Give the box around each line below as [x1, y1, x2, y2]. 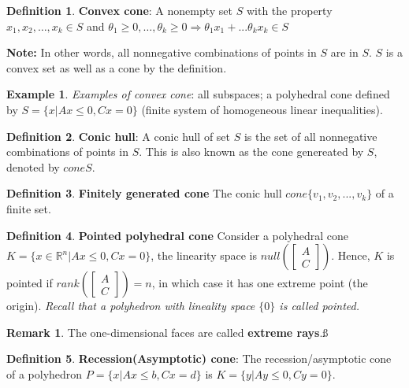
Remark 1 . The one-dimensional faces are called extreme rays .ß [6, 323, 329, 340]
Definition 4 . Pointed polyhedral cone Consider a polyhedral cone [6, 227, 349, 243]
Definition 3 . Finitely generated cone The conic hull [6, 185, 282, 201]
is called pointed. [279, 297, 359, 314]
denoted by [6, 158, 60, 175]
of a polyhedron [6, 365, 83, 382]
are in [330, 44, 359, 61]
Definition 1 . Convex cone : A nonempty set [6, 2, 233, 18]
